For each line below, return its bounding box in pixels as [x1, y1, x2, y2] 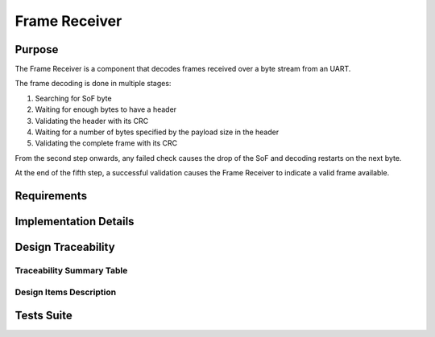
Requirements [14, 189, 88, 203]
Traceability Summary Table [14, 265, 128, 276]
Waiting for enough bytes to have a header [35, 105, 177, 114]
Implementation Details [14, 215, 135, 228]
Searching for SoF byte [35, 93, 112, 103]
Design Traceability [14, 240, 116, 254]
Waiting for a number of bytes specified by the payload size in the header [35, 127, 280, 137]
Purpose [14, 43, 59, 56]
